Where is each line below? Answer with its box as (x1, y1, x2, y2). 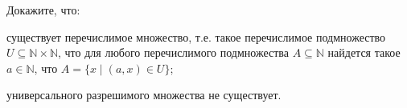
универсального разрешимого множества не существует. (6, 86, 282, 103)
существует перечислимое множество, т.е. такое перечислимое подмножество (6, 28, 386, 45)
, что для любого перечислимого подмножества (58, 44, 289, 61)
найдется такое (327, 44, 401, 61)
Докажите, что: (6, 2, 80, 18)
